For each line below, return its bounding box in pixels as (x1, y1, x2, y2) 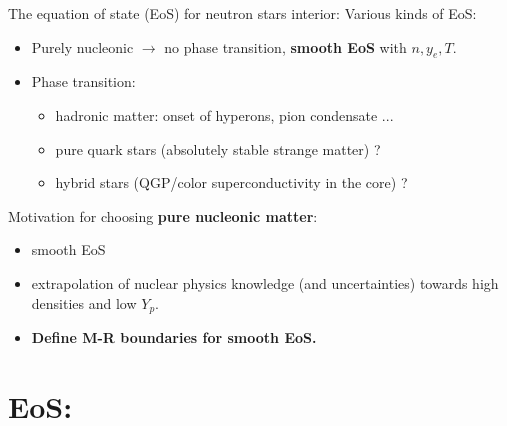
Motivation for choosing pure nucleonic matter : (8, 205, 318, 226)
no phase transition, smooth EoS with (164, 36, 407, 57)
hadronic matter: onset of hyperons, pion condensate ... (55, 104, 394, 125)
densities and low (31, 292, 137, 313)
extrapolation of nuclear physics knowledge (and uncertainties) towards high (31, 272, 499, 293)
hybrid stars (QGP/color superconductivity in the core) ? (55, 172, 408, 193)
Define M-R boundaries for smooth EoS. (31, 327, 317, 347)
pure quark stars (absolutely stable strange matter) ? (55, 138, 381, 159)
